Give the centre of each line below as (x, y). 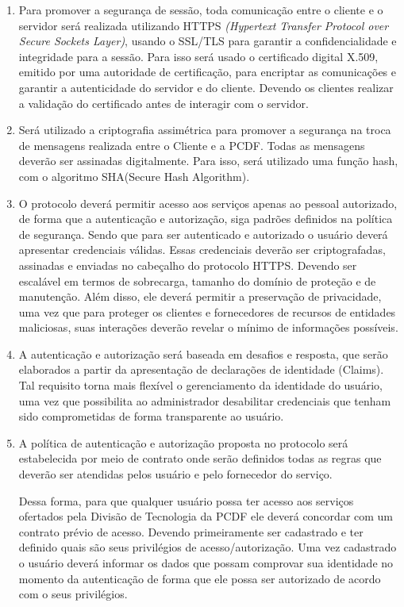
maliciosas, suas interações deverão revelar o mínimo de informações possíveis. (208, 327)
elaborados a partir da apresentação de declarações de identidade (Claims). (201, 369)
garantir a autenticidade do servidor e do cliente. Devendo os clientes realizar (206, 87)
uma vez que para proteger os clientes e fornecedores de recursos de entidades (207, 311)
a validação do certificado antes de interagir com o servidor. (164, 103)
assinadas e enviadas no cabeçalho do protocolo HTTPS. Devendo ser (188, 265)
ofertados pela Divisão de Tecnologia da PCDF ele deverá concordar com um (206, 516)
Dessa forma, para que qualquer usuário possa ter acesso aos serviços (186, 500)
